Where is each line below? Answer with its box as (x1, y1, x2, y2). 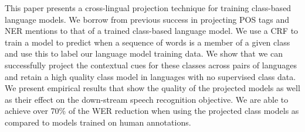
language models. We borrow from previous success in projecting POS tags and (5, 13, 290, 25)
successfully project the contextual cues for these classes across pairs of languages (5, 58, 297, 71)
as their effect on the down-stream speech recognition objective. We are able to (5, 93, 289, 105)
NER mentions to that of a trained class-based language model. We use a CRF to (5, 25, 299, 37)
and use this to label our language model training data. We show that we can (5, 47, 283, 60)
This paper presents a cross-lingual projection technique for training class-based (5, 2, 292, 13)
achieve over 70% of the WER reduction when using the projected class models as (5, 105, 299, 117)
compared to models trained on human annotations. (5, 116, 191, 128)
